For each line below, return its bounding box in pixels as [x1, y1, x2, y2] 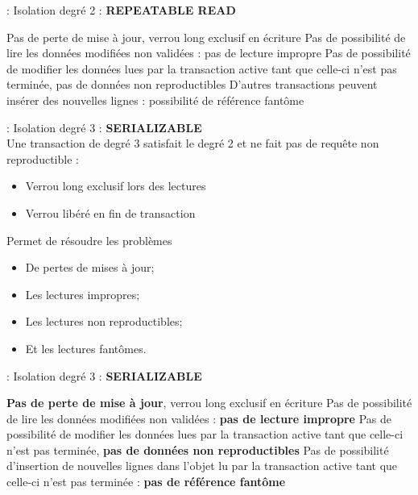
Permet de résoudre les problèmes [6, 231, 172, 248]
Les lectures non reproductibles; [25, 313, 183, 330]
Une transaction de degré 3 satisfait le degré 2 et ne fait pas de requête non [6, 135, 379, 152]
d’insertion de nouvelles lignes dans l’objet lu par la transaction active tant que [6, 457, 398, 474]
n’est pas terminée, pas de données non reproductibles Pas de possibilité [6, 441, 389, 458]
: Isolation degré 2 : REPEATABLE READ [6, 2, 236, 18]
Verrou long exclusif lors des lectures [25, 177, 206, 194]
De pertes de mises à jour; [25, 259, 155, 276]
